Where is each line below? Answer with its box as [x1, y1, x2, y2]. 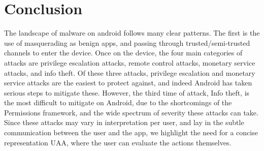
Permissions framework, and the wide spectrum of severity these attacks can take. [4, 107, 258, 117]
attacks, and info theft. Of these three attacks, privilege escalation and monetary [4, 67, 255, 78]
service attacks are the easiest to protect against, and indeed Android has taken [4, 77, 252, 88]
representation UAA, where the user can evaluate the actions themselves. [4, 137, 232, 147]
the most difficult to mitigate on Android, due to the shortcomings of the [4, 97, 232, 108]
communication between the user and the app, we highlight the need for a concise [4, 127, 258, 138]
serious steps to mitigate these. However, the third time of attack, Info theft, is [4, 87, 250, 98]
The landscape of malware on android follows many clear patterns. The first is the [4, 27, 260, 38]
